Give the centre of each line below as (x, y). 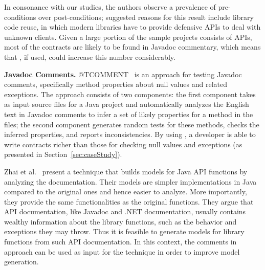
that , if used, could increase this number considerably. (90, 57)
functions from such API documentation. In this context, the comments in (120, 242)
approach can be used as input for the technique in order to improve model (122, 251)
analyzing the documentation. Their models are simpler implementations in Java (130, 181)
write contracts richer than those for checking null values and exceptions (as (123, 144)
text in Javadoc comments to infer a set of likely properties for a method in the (129, 114)
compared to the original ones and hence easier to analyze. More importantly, (126, 192)
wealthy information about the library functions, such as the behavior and (120, 221)
